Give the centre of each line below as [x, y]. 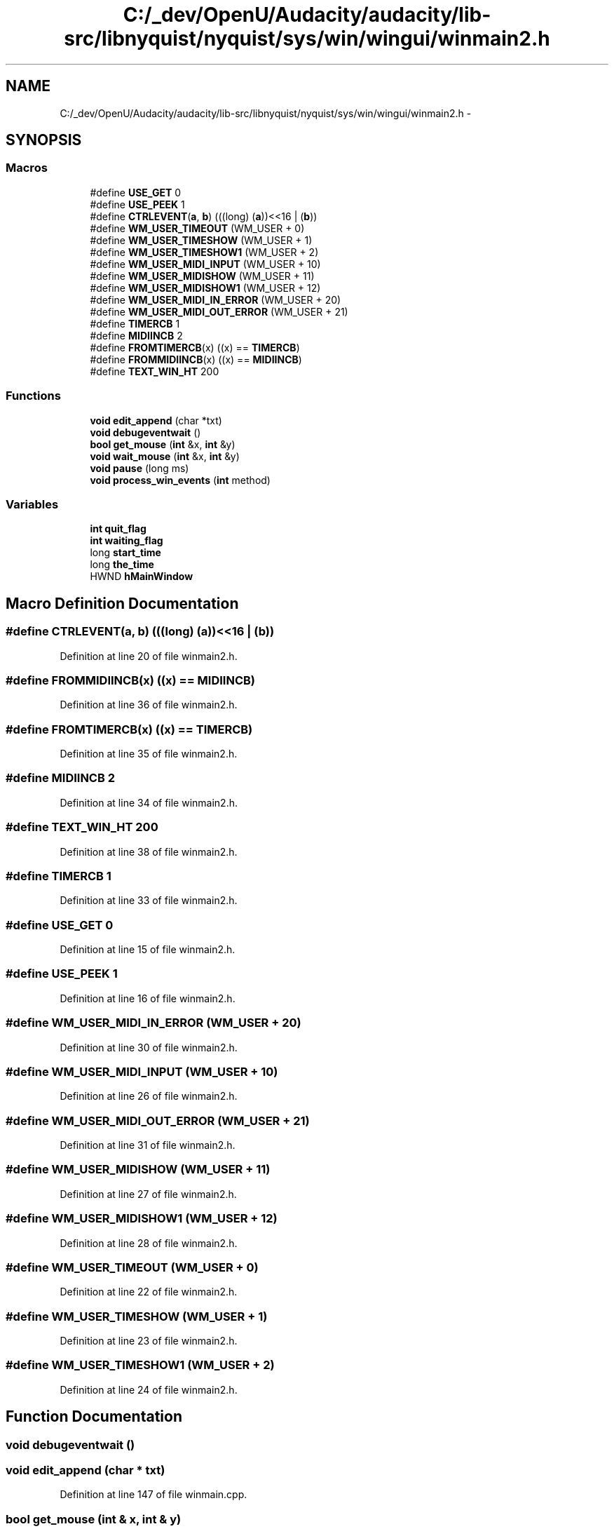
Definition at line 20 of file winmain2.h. [149, 656]
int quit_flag [118, 529]
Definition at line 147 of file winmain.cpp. [153, 1495]
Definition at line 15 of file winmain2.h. [148, 950]
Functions [33, 396]
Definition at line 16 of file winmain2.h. [148, 998]
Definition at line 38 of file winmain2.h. [149, 851]
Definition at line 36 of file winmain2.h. [149, 705]
